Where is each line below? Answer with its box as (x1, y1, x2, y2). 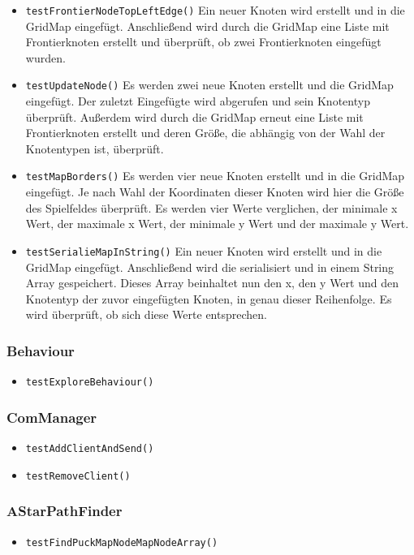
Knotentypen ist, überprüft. (25, 140, 164, 157)
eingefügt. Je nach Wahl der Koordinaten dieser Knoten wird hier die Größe (25, 183, 404, 200)
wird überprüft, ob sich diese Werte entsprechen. (25, 306, 267, 323)
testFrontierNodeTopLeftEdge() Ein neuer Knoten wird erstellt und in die (25, 2, 405, 18)
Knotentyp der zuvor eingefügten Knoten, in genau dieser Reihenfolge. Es (25, 290, 392, 307)
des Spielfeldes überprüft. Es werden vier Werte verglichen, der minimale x (25, 199, 398, 216)
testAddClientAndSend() (25, 443, 154, 455)
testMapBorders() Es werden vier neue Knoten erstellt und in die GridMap (25, 167, 405, 184)
